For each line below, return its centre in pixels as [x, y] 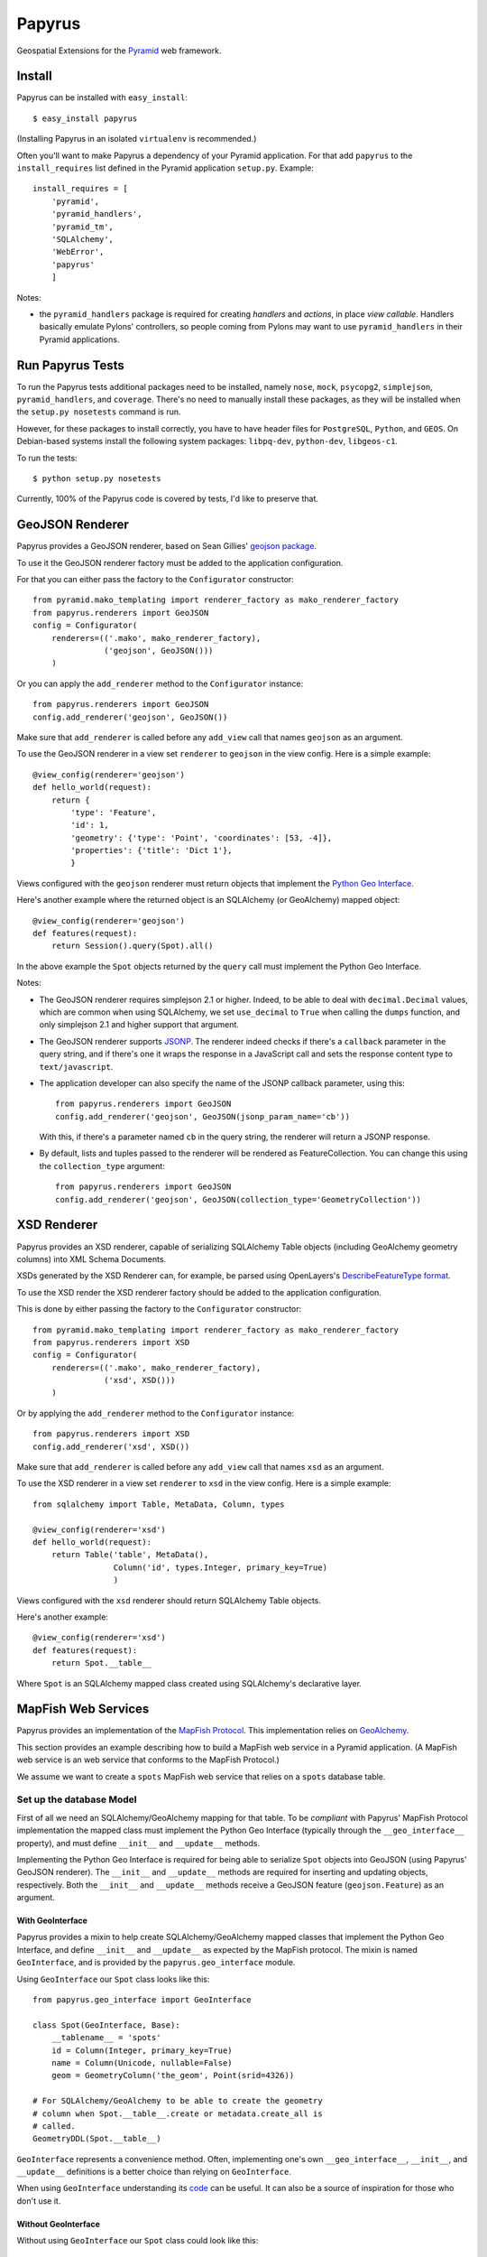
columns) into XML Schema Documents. [92, 1259]
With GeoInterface [52, 1921]
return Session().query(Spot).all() [132, 946]
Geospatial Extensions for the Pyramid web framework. [119, 51]
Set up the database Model [77, 1799]
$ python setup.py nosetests [97, 478]
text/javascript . [76, 1066]
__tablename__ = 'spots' [106, 2038]
